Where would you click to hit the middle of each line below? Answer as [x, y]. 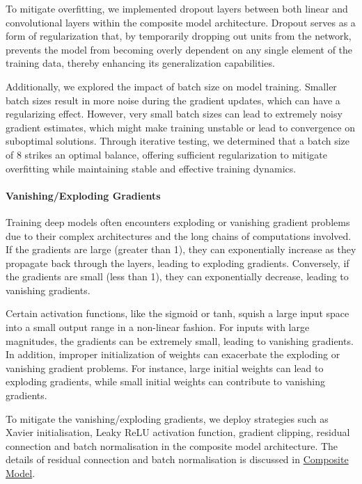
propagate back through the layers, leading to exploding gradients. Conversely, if [178, 263]
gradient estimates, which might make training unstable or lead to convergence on [181, 127]
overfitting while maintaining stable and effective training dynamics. [151, 168]
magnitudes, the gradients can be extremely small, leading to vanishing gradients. [180, 340]
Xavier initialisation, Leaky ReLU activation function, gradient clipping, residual [178, 432]
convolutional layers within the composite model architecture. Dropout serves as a [181, 22]
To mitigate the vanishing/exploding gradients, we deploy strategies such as [167, 418]
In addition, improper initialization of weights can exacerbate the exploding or [173, 354]
